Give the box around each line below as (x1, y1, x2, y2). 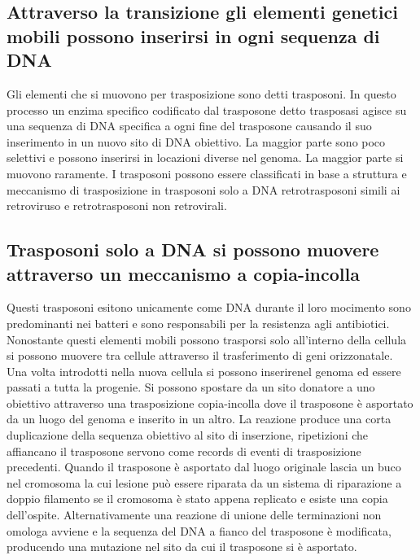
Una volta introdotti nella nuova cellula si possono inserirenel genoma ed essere (7, 362, 401, 379)
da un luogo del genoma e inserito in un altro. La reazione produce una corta (7, 410, 392, 427)
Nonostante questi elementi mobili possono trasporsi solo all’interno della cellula (7, 330, 407, 348)
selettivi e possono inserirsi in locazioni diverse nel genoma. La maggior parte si (7, 149, 404, 166)
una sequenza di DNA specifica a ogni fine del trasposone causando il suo (7, 117, 372, 134)
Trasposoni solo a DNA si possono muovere (7, 237, 379, 262)
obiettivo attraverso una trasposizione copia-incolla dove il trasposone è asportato (7, 394, 413, 411)
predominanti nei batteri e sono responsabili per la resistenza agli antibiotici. (7, 314, 390, 331)
